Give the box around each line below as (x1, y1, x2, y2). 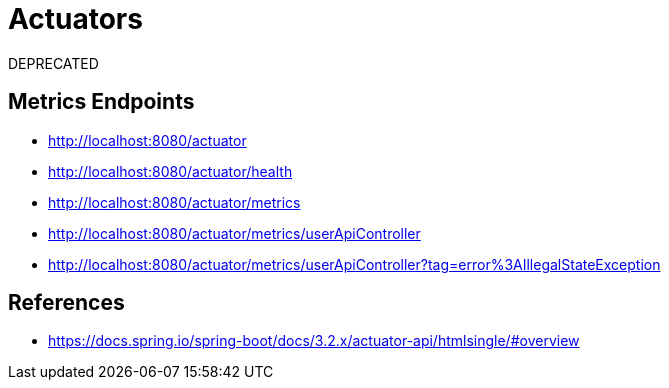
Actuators (8, 2, 143, 36)
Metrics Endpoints (8, 89, 195, 115)
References (8, 290, 125, 316)
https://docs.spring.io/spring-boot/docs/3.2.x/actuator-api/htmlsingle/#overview (48, 332, 580, 350)
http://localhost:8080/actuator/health (48, 162, 293, 180)
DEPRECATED (8, 54, 99, 72)
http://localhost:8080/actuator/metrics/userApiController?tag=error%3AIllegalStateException (48, 255, 661, 273)
